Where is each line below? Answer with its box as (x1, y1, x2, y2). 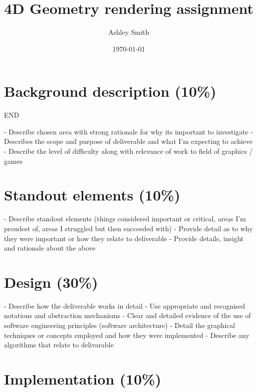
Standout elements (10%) (4, 185, 181, 205)
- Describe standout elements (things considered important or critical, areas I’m (4, 213, 246, 224)
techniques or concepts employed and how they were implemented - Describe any (4, 329, 250, 340)
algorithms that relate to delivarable (4, 339, 114, 350)
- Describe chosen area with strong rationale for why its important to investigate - (4, 126, 253, 136)
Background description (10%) (4, 81, 216, 101)
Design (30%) (4, 271, 98, 292)
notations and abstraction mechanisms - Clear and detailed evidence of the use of (4, 310, 251, 321)
